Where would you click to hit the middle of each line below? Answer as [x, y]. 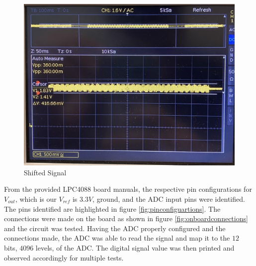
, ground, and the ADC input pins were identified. [169, 199]
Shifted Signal [45, 172]
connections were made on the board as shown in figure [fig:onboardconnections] [126, 218]
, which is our [36, 199]
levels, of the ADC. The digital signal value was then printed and [135, 247]
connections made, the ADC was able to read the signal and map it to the [117, 238]
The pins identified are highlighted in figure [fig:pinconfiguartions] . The [112, 208]
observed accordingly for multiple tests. [64, 257]
